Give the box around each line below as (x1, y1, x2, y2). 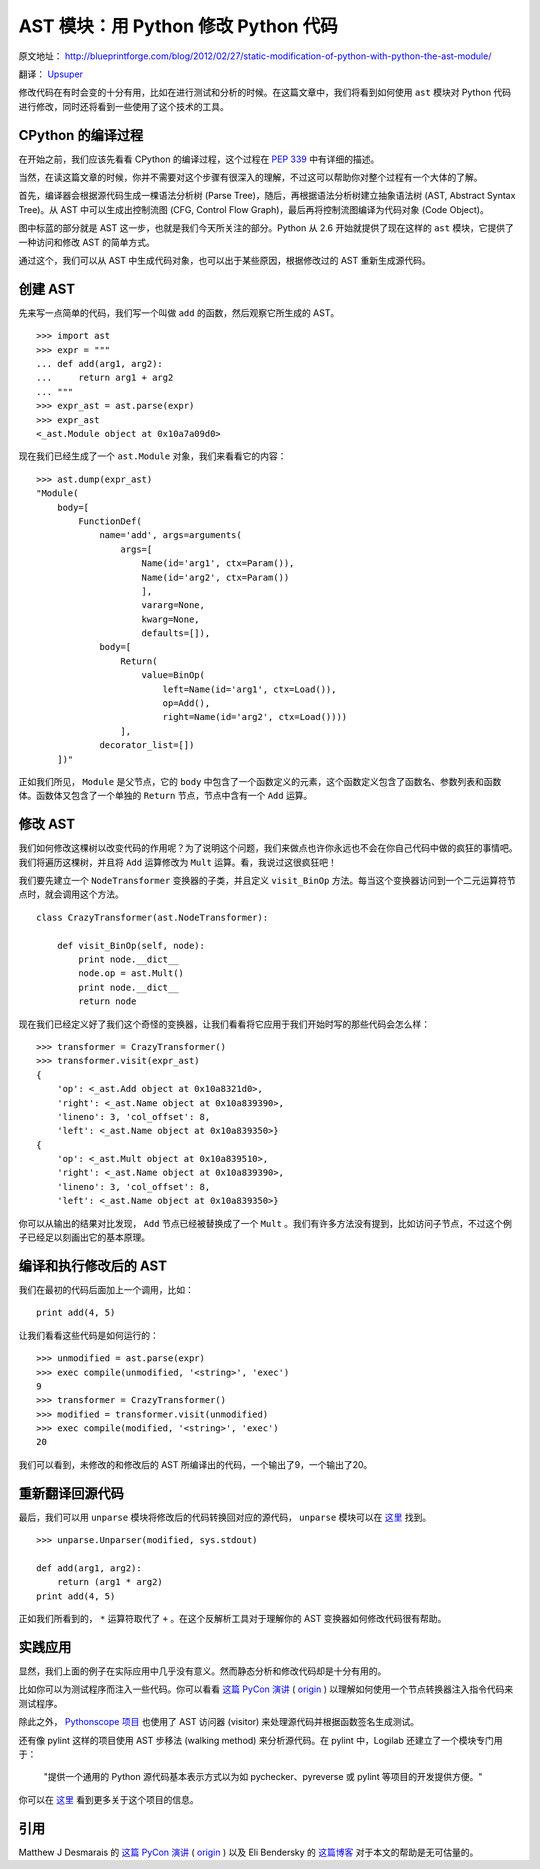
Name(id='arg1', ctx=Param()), (141, 558, 295, 569)
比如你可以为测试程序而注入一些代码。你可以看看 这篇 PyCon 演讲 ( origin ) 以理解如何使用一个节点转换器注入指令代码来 (18, 1683, 514, 1695)
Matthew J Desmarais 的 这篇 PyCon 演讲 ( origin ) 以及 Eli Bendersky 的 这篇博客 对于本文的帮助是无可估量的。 (18, 1846, 479, 1858)
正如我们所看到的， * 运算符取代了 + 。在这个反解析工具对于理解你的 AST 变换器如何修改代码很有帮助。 (18, 1613, 447, 1625)
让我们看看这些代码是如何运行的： (18, 1329, 159, 1341)
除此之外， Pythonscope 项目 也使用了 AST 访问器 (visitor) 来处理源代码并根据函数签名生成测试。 (18, 1716, 420, 1728)
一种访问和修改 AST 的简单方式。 (18, 236, 155, 248)
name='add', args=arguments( (99, 530, 242, 541)
